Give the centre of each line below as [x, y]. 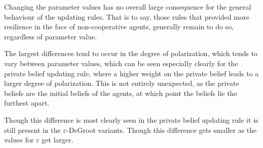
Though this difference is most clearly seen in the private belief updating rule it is [131, 119]
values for [19, 140]
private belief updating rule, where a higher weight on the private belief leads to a [131, 73]
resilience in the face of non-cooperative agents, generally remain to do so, [119, 27]
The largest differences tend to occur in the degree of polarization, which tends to [131, 53]
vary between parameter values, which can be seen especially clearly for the [121, 63]
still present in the [32, 130]
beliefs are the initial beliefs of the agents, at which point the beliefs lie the [121, 93]
